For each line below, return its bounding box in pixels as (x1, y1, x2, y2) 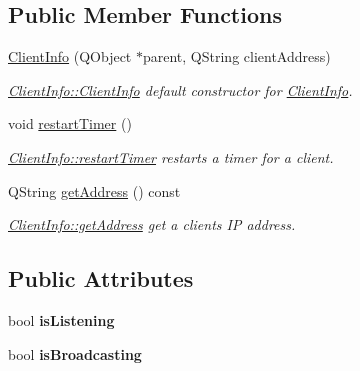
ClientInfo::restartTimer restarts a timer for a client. (8, 146, 334, 167)
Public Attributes (8, 263, 194, 294)
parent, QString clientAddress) (142, 46, 331, 67)
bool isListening (8, 309, 115, 330)
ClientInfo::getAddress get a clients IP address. (8, 214, 296, 235)
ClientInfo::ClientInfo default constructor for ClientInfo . (8, 79, 353, 100)
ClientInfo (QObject (8, 46, 132, 67)
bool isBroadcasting (8, 343, 142, 364)
